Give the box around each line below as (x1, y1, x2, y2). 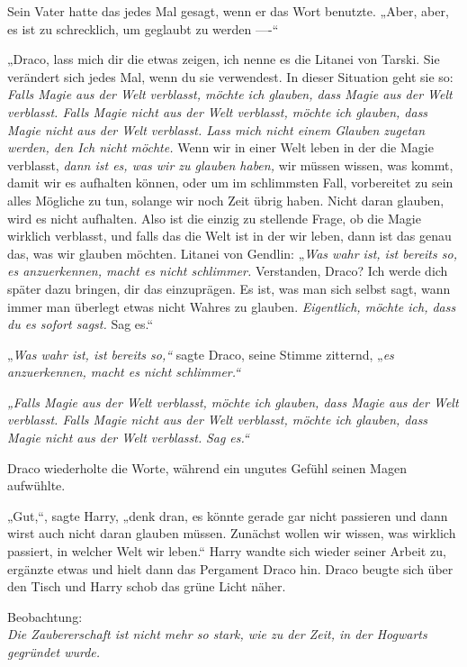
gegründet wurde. (7, 643, 101, 661)
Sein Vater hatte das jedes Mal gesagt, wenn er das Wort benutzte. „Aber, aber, (7, 2, 449, 20)
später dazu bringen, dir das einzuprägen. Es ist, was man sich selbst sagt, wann (7, 279, 451, 297)
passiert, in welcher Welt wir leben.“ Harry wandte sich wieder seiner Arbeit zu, (7, 542, 446, 561)
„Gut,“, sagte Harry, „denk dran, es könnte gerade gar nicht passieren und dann (7, 506, 448, 525)
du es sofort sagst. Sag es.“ (7, 315, 154, 333)
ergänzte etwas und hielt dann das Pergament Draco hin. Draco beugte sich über (7, 559, 454, 578)
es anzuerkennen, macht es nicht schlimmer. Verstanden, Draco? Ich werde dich (7, 261, 448, 280)
